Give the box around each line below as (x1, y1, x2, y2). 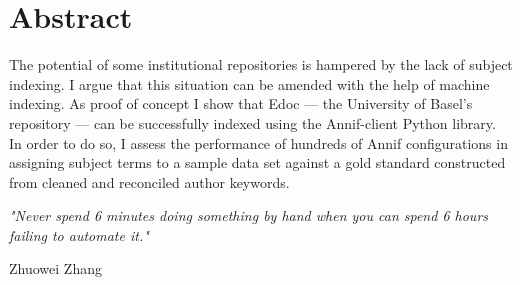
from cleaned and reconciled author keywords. (9, 171, 290, 192)
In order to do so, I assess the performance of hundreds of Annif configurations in (9, 132, 508, 153)
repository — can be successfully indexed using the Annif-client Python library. (9, 112, 496, 133)
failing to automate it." (9, 224, 149, 245)
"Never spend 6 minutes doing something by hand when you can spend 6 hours (9, 205, 489, 226)
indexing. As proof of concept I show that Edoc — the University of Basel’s (9, 93, 473, 114)
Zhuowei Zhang (9, 258, 102, 279)
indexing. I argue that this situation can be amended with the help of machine (9, 73, 490, 94)
